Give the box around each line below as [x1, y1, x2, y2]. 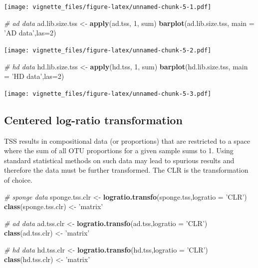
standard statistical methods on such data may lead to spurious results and [4, 155, 235, 165]
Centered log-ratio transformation [4, 112, 183, 127]
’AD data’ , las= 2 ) [4, 27, 56, 38]
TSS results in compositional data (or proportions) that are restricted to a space [4, 135, 251, 146]
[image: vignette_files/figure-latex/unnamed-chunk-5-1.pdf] [4, 3, 212, 10]
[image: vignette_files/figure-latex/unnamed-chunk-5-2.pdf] [4, 46, 212, 54]
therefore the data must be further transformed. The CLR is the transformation [4, 165, 249, 175]
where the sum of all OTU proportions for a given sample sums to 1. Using [4, 145, 234, 156]
